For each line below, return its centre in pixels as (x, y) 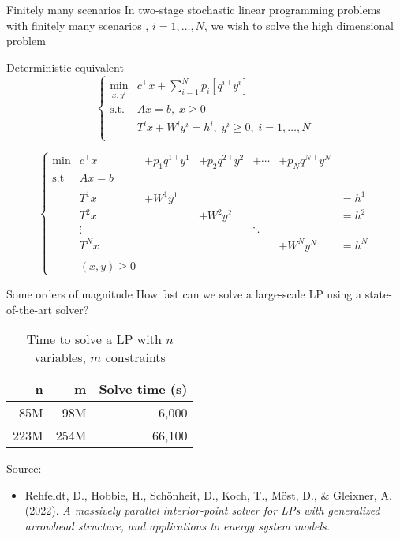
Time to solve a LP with (94, 339)
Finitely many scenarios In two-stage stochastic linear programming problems (194, 9)
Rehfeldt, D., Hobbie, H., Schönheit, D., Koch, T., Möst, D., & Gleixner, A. (208, 494)
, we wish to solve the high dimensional (299, 25)
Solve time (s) (143, 389)
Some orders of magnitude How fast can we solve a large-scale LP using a (184, 293)
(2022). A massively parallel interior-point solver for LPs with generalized (202, 510)
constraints (135, 357)
